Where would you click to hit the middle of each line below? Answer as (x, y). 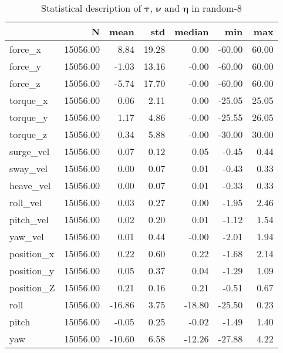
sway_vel (28, 168)
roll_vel (26, 202)
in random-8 (217, 8)
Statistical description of (91, 8)
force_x (25, 49)
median (192, 31)
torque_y (29, 117)
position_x (32, 253)
